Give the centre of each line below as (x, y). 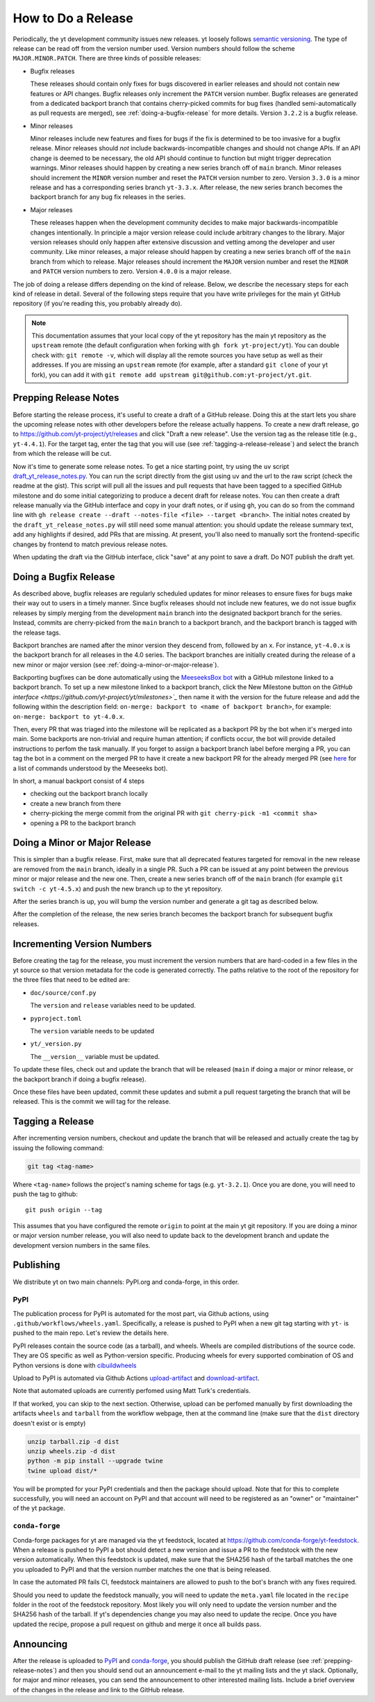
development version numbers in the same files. (82, 1245)
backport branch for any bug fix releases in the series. (108, 197)
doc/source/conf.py (63, 993)
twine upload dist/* (62, 1471)
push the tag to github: (45, 1194)
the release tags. (37, 633)
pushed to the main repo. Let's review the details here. (91, 1333)
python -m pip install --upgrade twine (95, 1461)
